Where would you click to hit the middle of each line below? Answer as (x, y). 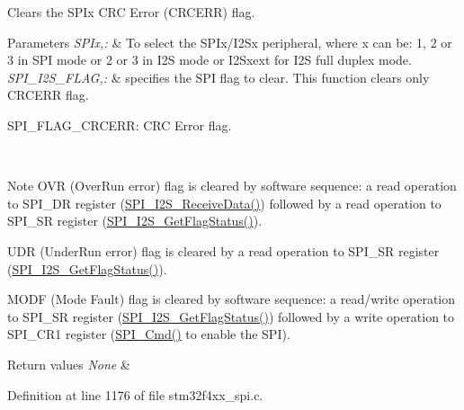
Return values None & (69, 364)
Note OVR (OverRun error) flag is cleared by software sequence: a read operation (232, 186)
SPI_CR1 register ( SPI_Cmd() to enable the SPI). (149, 334)
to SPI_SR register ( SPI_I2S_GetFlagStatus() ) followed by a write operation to (231, 316)
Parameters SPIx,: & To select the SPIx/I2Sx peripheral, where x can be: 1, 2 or (230, 42)
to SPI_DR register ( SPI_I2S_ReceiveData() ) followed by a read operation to (224, 203)
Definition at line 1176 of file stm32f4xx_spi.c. (135, 394)
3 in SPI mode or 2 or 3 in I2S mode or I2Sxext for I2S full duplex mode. (210, 60)
